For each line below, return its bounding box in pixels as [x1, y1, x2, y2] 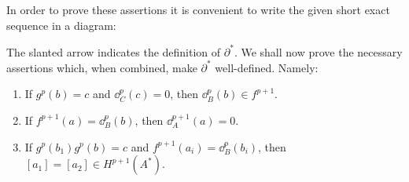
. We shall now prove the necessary [234, 43, 403, 60]
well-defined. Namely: [215, 59, 319, 75]
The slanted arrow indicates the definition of [6, 43, 221, 60]
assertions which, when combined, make [6, 59, 197, 75]
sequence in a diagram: [6, 16, 116, 33]
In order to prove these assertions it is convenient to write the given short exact [6, 2, 390, 17]
